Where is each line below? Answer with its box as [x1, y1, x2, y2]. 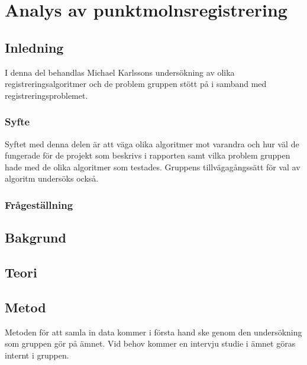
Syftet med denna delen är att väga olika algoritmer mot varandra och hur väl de [5, 137, 299, 150]
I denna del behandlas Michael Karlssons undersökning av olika [5, 66, 235, 78]
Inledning [5, 38, 64, 56]
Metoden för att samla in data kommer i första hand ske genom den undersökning [5, 325, 302, 338]
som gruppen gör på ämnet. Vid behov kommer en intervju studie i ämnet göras [5, 337, 296, 350]
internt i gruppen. [5, 348, 69, 361]
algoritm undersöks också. [5, 172, 99, 185]
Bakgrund [5, 228, 66, 247]
